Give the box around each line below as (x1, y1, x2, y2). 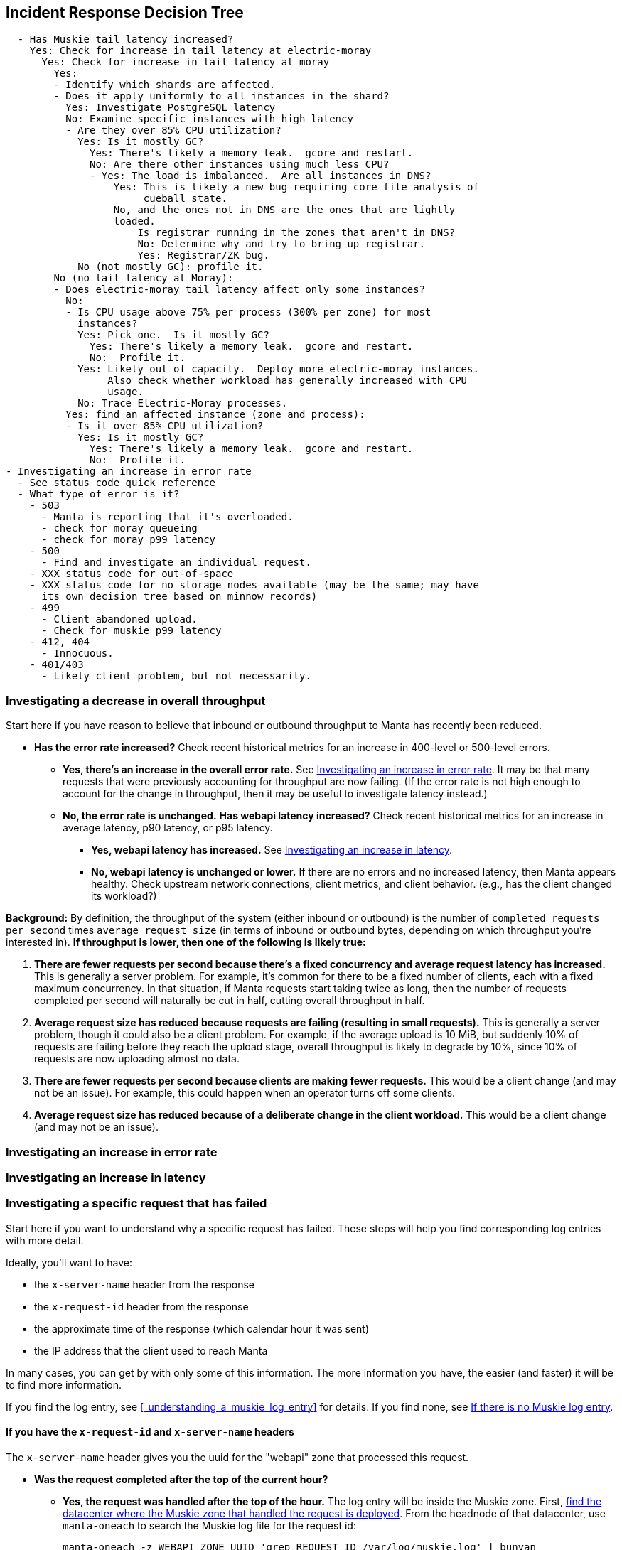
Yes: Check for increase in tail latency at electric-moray (29, 45, 372, 57)
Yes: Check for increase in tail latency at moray (41, 56, 330, 68)
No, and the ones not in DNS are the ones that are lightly (113, 204, 456, 216)
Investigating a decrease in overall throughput (6, 693, 266, 708)
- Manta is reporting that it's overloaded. (41, 511, 294, 523)
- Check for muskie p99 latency (41, 625, 222, 637)
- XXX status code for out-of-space (29, 568, 234, 580)
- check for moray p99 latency (41, 534, 216, 546)
